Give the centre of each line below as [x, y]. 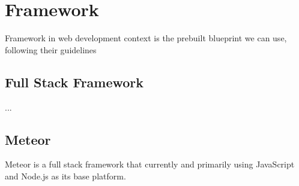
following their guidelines [51, 49]
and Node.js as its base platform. [65, 176]
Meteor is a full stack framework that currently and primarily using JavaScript [150, 164]
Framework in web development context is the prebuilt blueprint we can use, [146, 38]
